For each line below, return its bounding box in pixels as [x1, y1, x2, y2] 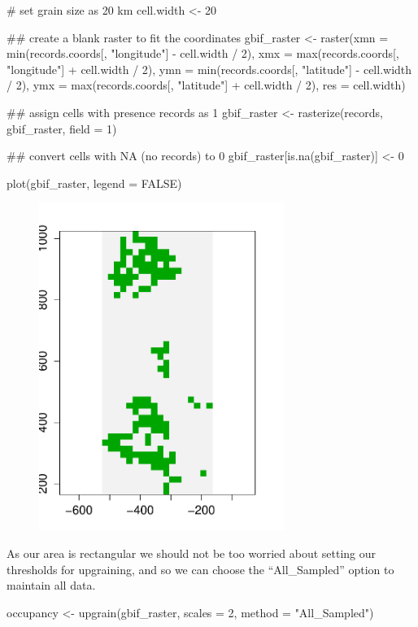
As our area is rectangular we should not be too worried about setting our [7, 545, 377, 562]
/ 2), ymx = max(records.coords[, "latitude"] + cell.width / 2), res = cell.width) [7, 76, 406, 94]
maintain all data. [7, 577, 96, 594]
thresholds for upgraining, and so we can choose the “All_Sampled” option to [7, 560, 394, 577]
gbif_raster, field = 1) [7, 120, 117, 137]
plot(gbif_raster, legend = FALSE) [7, 174, 182, 191]
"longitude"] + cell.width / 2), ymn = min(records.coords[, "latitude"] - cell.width [7, 60, 412, 77]
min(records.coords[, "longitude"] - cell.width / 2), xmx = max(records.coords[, [7, 45, 399, 62]
